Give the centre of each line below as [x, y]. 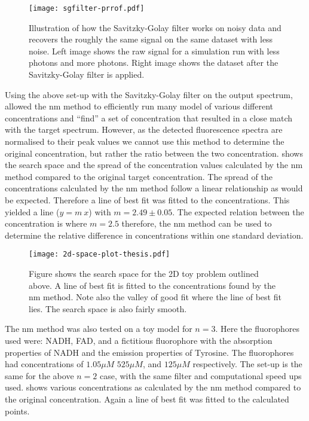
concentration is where [46, 223]
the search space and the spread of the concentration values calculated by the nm [154, 165]
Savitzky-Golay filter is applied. [87, 74]
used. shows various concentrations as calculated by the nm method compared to [153, 387]
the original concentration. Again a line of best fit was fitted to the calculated [147, 399]
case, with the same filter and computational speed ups [201, 375]
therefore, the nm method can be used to [197, 223]
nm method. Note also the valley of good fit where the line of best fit [155, 297]
